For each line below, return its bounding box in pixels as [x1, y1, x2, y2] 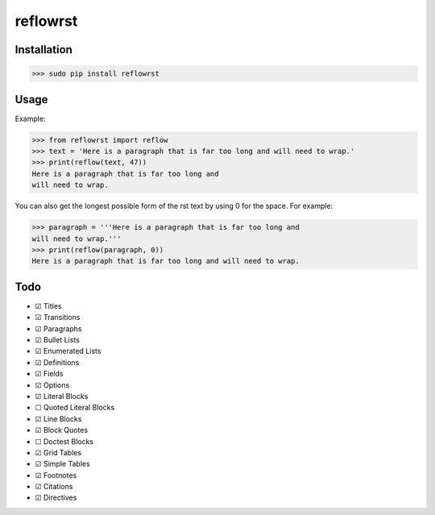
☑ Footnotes [35, 470, 77, 480]
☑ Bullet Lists [35, 335, 80, 345]
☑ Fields [35, 369, 64, 379]
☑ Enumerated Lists [35, 347, 101, 356]
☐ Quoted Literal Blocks [35, 403, 115, 413]
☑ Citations [35, 482, 73, 492]
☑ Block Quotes [35, 426, 89, 435]
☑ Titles [35, 301, 62, 310]
